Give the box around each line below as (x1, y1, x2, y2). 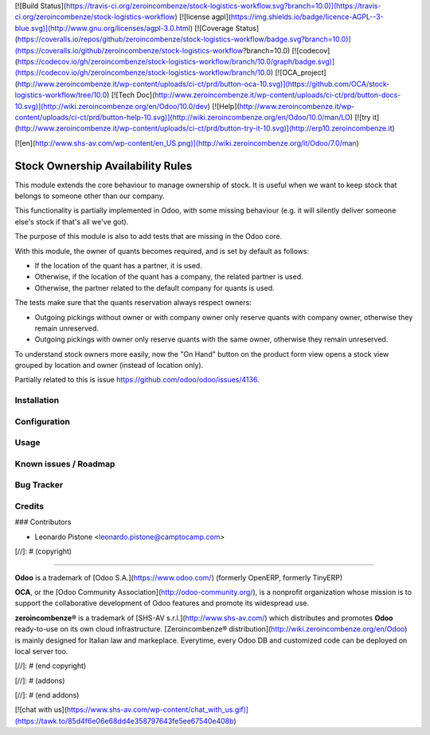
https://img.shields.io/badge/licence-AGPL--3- (230, 12, 384, 22)
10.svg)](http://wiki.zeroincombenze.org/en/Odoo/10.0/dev (14, 101, 209, 111)
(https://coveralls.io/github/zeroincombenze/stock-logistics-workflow (14, 45, 244, 55)
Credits (14, 501, 44, 512)
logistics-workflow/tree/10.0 (14, 90, 107, 100)
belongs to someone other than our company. (14, 191, 165, 201)
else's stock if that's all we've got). (14, 217, 129, 226)
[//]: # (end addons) (14, 690, 80, 700)
